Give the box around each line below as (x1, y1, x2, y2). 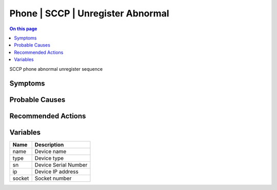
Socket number (34, 175, 72, 182)
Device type (34, 155, 64, 162)
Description (34, 141, 64, 149)
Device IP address (34, 168, 79, 175)
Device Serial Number (34, 161, 88, 168)
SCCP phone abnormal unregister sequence (9, 66, 103, 72)
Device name (34, 148, 67, 155)
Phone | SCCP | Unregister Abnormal (9, 8, 169, 19)
